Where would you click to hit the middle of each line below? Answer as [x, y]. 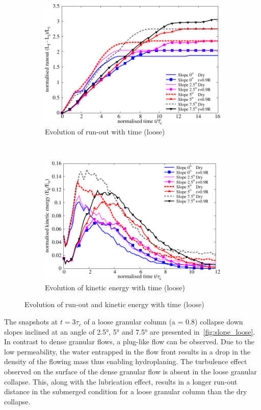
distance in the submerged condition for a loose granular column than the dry [126, 391]
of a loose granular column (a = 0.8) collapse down [163, 322]
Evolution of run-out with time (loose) [105, 132]
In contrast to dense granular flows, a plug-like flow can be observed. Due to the [129, 341]
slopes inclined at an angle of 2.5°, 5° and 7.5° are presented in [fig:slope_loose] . [130, 331]
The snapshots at [31, 322]
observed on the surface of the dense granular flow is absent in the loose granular [130, 372]
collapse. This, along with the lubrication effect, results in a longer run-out [121, 381]
